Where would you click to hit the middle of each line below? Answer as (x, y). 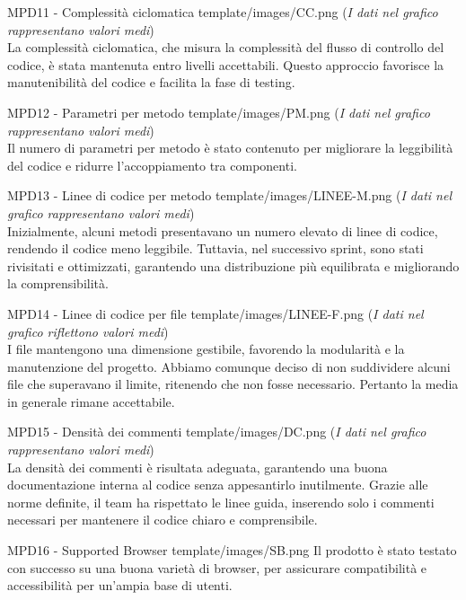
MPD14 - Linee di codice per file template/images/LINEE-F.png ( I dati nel (215, 313)
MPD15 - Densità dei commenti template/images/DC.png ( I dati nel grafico (217, 432)
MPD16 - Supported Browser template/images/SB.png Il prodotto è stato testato (232, 550)
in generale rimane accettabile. (91, 401)
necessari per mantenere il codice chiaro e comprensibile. (163, 520)
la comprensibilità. (58, 283)
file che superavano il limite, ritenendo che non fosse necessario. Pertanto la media (233, 384)
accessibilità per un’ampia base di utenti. (120, 585)
